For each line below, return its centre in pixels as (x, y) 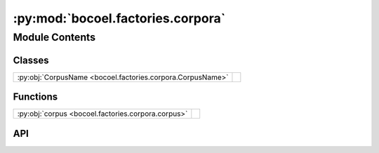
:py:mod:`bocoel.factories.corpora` (119, 18)
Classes (31, 60)
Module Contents (54, 37)
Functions (35, 97)
